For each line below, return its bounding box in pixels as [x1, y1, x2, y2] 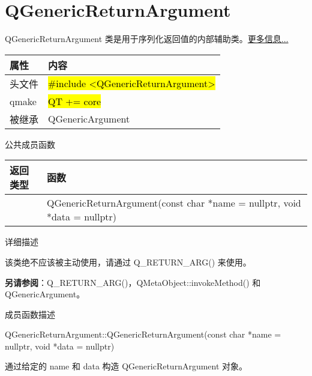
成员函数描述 [5, 308, 55, 320]
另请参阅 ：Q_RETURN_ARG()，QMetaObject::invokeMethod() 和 [5, 276, 261, 288]
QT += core [48, 94, 101, 108]
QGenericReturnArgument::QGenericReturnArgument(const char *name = [5, 328, 281, 341]
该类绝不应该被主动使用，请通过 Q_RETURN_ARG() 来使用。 [5, 255, 251, 268]
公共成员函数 [5, 138, 55, 150]
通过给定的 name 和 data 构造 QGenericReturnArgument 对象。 [5, 360, 248, 372]
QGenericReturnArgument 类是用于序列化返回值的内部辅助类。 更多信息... [5, 32, 289, 45]
